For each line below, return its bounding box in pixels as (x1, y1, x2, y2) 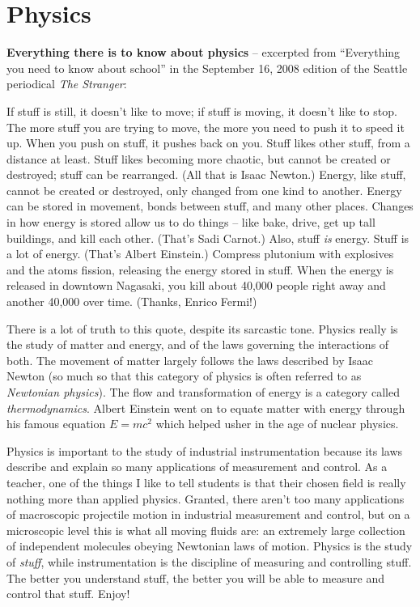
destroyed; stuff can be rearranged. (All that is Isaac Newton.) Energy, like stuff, (6, 166, 406, 183)
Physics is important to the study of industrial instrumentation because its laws (6, 442, 403, 459)
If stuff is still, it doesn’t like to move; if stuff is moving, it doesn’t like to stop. (6, 102, 397, 119)
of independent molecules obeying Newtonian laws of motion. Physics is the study (6, 537, 413, 554)
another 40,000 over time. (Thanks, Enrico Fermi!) (6, 293, 257, 310)
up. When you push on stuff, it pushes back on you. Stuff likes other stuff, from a (6, 134, 410, 151)
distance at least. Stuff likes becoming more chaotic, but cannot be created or (6, 150, 391, 167)
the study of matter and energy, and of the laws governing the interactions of (6, 336, 389, 353)
